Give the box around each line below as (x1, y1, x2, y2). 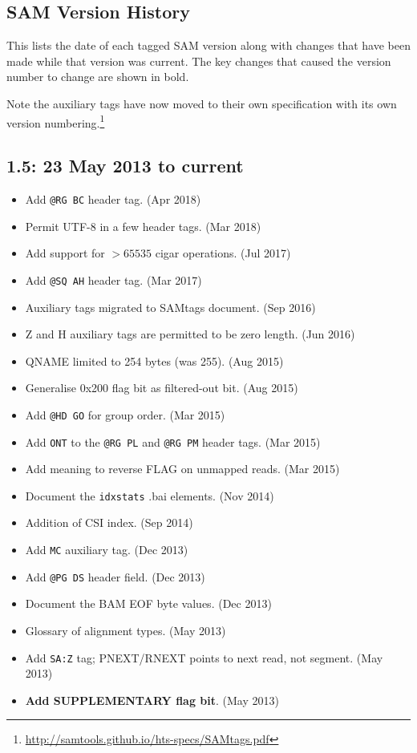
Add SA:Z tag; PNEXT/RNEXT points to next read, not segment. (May (25, 649, 383, 666)
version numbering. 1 (6, 111, 105, 131)
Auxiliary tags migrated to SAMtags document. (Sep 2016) (25, 298, 316, 315)
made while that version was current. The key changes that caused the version (6, 52, 391, 69)
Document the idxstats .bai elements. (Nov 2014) (25, 487, 274, 504)
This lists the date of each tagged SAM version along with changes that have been (6, 37, 411, 54)
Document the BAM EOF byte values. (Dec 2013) (25, 595, 272, 612)
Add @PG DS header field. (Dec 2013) (25, 568, 205, 585)
